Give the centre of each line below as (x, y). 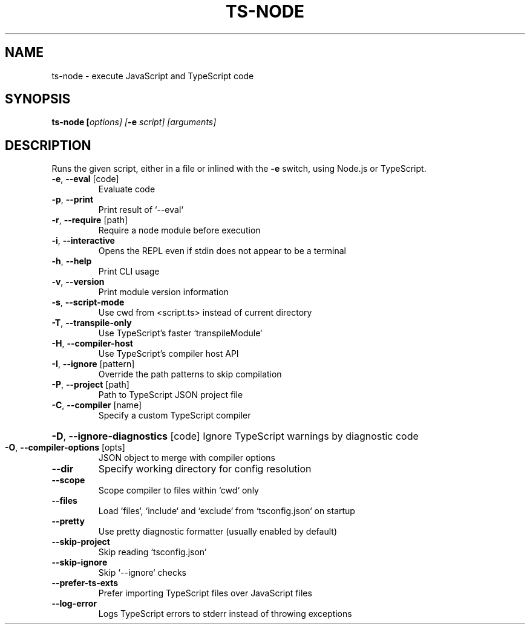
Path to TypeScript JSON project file (171, 395)
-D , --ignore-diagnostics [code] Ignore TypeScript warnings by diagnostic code (235, 436)
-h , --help (72, 261)
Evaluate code (127, 189)
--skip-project (81, 542)
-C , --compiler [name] (97, 405)
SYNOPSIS (38, 99)
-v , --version (78, 282)
